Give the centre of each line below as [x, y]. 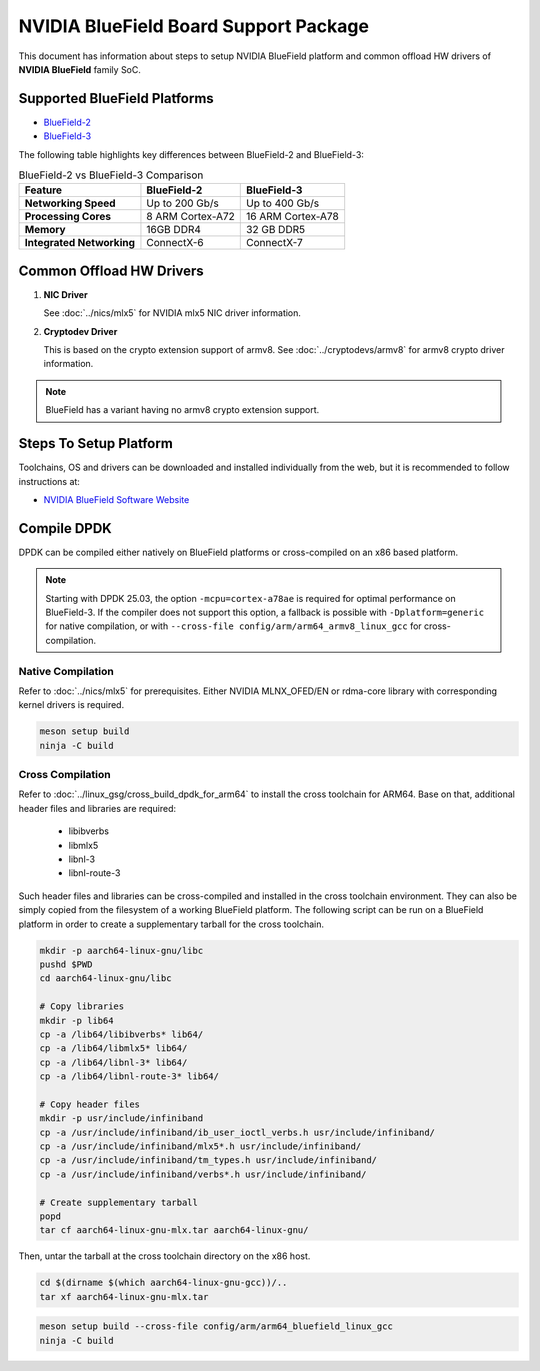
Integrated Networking [79, 243]
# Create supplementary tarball [119, 1202]
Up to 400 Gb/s [283, 203]
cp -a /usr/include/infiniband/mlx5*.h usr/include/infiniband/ [200, 1146]
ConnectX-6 [175, 243]
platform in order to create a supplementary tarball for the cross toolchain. [171, 924]
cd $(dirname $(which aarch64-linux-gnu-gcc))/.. [163, 1283]
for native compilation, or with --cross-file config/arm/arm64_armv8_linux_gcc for [233, 626]
